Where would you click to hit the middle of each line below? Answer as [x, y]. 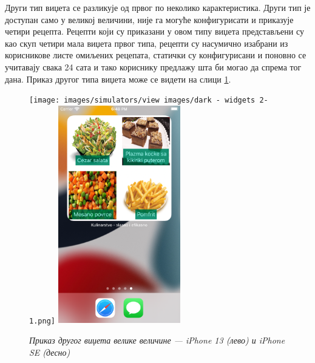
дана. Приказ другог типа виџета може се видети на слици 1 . [118, 79]
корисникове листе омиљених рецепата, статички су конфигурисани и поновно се [156, 55]
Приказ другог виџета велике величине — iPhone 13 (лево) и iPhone [157, 340]
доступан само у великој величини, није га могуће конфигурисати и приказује [149, 19]
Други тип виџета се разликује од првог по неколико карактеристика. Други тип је [158, 7]
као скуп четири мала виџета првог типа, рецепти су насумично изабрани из [147, 43]
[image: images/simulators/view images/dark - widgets [142, 100]
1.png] [42, 321]
